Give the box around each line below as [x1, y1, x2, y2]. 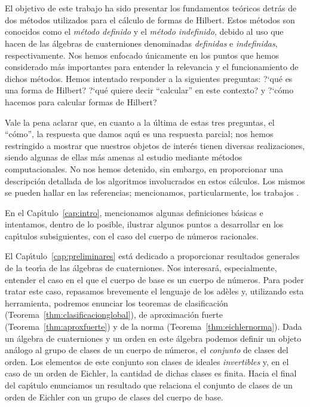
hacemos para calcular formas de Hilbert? [5, 95, 157, 108]
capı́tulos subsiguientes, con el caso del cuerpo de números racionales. [5, 229, 259, 242]
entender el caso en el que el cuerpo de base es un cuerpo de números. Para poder [5, 273, 304, 285]
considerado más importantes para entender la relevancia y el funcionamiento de [5, 60, 299, 73]
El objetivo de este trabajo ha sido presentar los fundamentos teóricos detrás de [5, 2, 297, 14]
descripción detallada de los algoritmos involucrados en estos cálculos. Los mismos [5, 174, 305, 187]
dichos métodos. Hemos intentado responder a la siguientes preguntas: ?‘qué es [5, 72, 293, 84]
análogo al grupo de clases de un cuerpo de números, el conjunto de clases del [5, 344, 288, 356]
